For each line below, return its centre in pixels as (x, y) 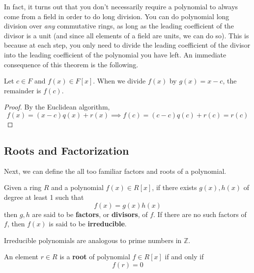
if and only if (184, 257)
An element (21, 257)
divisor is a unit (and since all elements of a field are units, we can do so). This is (127, 35)
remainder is (23, 90)
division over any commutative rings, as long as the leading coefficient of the (119, 26)
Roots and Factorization (67, 150)
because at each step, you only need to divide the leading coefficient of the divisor (127, 45)
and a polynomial (77, 187)
